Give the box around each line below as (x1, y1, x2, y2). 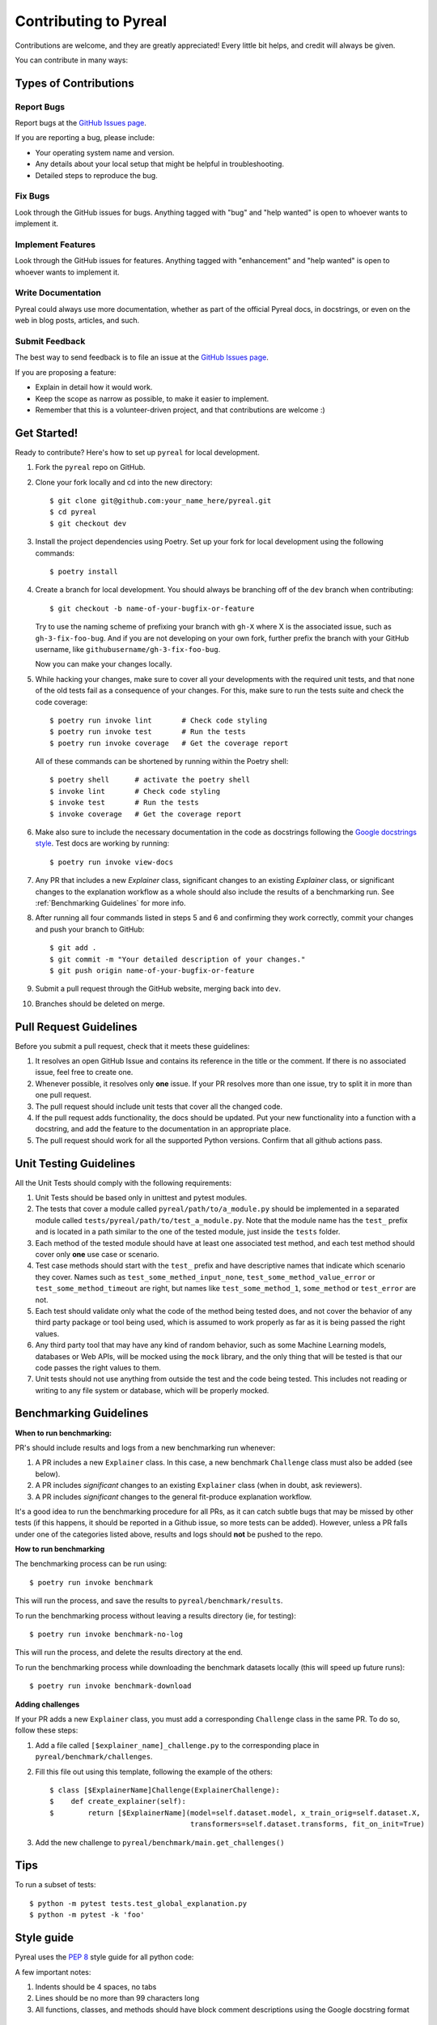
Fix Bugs (15, 190, 50, 202)
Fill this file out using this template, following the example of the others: (35, 1767, 273, 1776)
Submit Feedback (15, 336, 86, 347)
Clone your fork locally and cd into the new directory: (35, 477, 214, 487)
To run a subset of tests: (15, 1880, 96, 1890)
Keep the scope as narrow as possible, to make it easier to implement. (35, 394, 269, 403)
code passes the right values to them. (35, 1362, 161, 1372)
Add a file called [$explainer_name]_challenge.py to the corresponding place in (35, 1740, 320, 1750)
